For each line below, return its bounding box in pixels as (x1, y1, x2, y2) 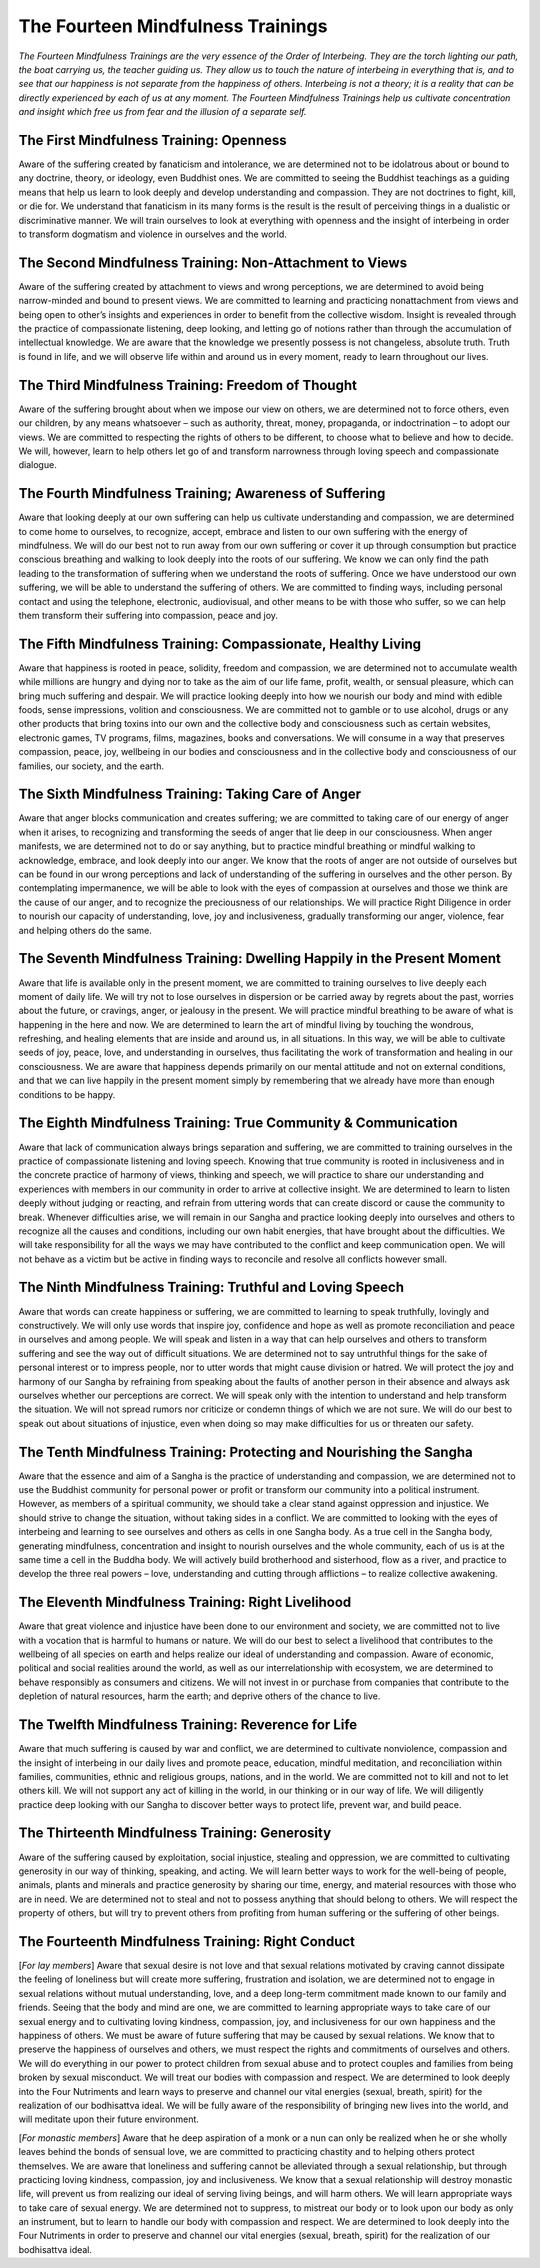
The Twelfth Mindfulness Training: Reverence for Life (18, 1716, 358, 1734)
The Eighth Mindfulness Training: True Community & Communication (18, 1115, 459, 1132)
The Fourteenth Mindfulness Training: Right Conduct (18, 1933, 355, 1950)
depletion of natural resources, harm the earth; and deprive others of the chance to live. (18, 1690, 381, 1702)
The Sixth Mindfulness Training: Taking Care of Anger (18, 786, 362, 803)
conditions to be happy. (18, 1088, 116, 1100)
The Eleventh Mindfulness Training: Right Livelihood (18, 1594, 352, 1611)
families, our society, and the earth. (18, 760, 165, 772)
